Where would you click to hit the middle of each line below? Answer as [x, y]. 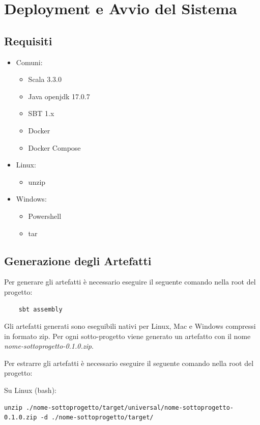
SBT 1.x [41, 113]
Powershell [45, 216]
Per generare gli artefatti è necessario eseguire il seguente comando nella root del [130, 282]
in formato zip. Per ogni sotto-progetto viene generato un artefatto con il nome [127, 336]
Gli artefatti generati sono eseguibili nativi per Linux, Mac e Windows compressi [130, 326]
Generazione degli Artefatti [78, 260]
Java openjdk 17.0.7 [59, 96]
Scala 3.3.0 [45, 79]
